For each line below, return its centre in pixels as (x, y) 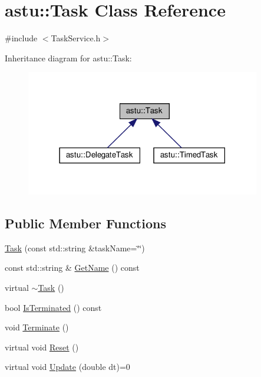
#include (21, 38)
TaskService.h (76, 38)
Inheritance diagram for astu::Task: (68, 58)
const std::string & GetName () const (72, 268)
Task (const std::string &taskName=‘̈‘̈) (75, 247)
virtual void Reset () (42, 347)
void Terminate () (37, 327)
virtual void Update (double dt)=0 (67, 367)
